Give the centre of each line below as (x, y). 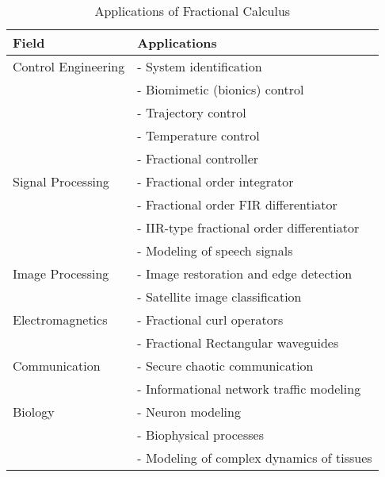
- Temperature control (198, 135)
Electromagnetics (60, 319)
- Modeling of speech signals (215, 250)
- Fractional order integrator (215, 181)
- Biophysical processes (200, 435)
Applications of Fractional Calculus (192, 11)
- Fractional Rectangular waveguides (238, 342)
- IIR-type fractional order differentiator (248, 227)
